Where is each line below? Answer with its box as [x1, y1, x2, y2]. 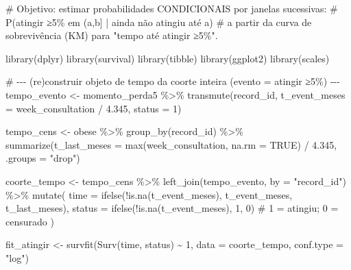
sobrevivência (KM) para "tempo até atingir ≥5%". [5, 28, 218, 42]
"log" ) [5, 250, 29, 265]
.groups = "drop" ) [5, 151, 80, 165]
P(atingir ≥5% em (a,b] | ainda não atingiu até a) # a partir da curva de [5, 14, 312, 29]
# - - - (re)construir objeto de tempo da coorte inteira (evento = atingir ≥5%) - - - [5, 74, 340, 88]
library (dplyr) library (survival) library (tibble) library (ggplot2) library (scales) [5, 51, 330, 65]
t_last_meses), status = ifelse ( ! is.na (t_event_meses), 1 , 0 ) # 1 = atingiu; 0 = [5, 201, 339, 215]
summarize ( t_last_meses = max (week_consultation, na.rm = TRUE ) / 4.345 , [5, 137, 337, 151]
